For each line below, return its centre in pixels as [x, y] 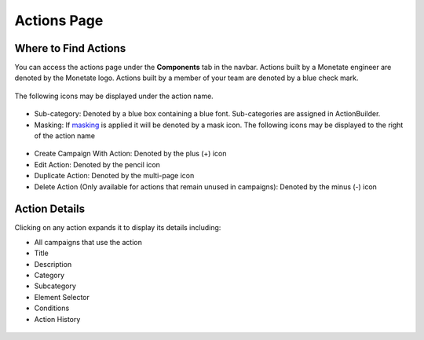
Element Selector [62, 297]
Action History [57, 319]
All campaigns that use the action [88, 242]
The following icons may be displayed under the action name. [114, 96]
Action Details [50, 209]
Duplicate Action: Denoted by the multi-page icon [114, 176]
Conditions [52, 308]
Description [53, 264]
